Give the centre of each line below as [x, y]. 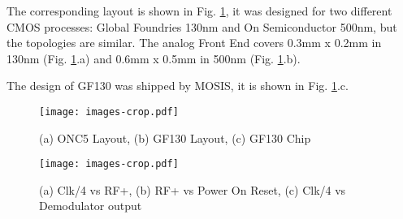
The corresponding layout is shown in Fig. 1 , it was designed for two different [199, 11]
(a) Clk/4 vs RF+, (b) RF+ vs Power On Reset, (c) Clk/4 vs [193, 189]
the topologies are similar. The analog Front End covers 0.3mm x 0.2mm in [194, 43]
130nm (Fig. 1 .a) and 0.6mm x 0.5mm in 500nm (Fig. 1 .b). [154, 58]
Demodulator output [91, 206]
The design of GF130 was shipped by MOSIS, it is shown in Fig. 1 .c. [178, 86]
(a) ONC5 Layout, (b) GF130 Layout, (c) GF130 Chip [175, 137]
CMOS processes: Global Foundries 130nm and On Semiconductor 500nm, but [202, 26]
